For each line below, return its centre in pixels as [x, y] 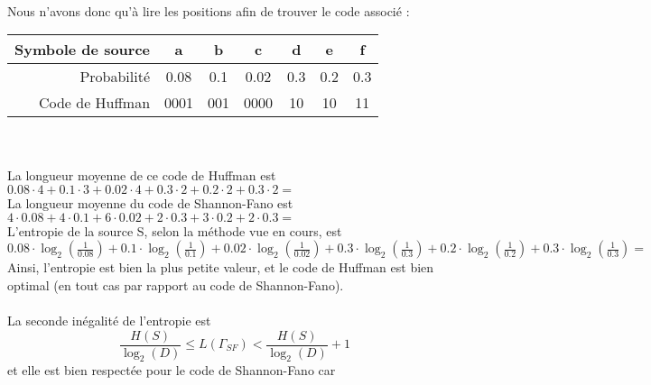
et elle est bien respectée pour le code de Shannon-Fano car [172, 370]
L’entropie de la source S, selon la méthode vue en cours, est [175, 230]
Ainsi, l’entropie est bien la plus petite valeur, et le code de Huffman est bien [221, 267]
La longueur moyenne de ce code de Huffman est [142, 175]
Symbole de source [83, 50]
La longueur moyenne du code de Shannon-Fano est [150, 202]
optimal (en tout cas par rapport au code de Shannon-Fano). [176, 284]
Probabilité [115, 77]
